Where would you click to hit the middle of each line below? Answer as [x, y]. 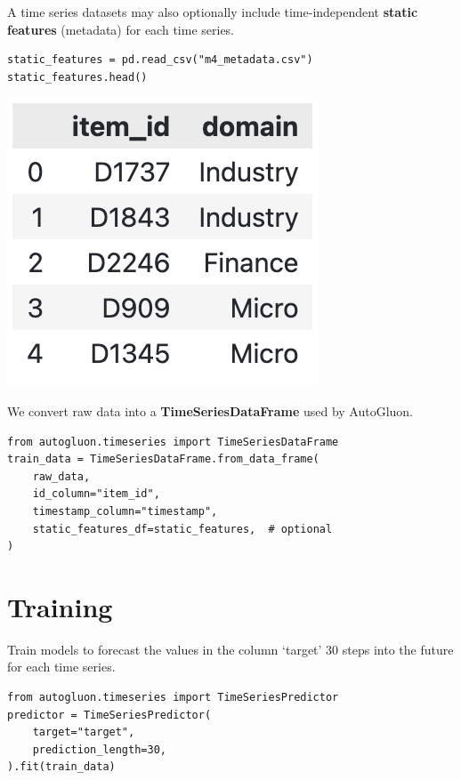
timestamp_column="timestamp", [125, 511]
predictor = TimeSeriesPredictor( [109, 715]
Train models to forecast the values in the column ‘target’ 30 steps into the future [230, 649]
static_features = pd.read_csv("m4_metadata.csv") [160, 60]
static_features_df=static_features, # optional [182, 529]
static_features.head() [77, 77]
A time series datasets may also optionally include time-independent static [213, 12]
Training [60, 606]
